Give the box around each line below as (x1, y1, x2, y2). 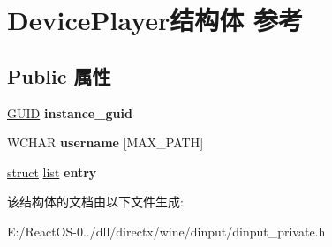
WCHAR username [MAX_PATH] (7, 133, 204, 152)
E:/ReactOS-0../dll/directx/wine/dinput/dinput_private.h (7, 221, 326, 240)
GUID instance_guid (7, 103, 132, 122)
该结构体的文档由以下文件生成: (7, 192, 184, 211)
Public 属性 (7, 62, 111, 89)
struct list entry (7, 162, 97, 181)
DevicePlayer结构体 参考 (7, 2, 303, 38)
